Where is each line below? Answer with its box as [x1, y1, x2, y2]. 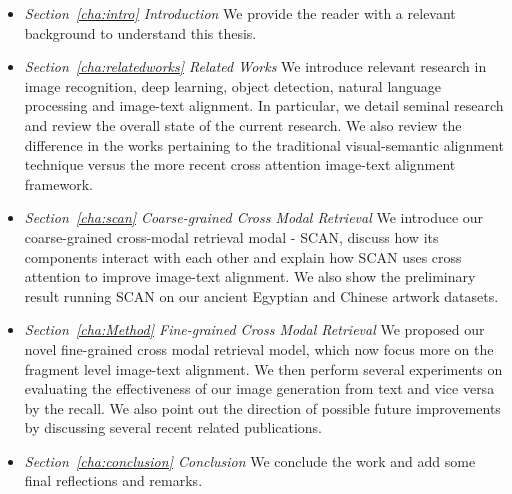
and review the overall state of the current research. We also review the [24, 114, 462, 135]
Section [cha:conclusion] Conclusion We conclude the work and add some [24, 450, 476, 471]
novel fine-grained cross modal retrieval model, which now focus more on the [24, 338, 494, 359]
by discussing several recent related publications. [24, 417, 323, 438]
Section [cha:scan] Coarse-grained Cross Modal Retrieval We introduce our [24, 207, 484, 228]
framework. [24, 173, 93, 194]
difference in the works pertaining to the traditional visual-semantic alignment [24, 134, 504, 155]
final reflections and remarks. [24, 470, 203, 491]
